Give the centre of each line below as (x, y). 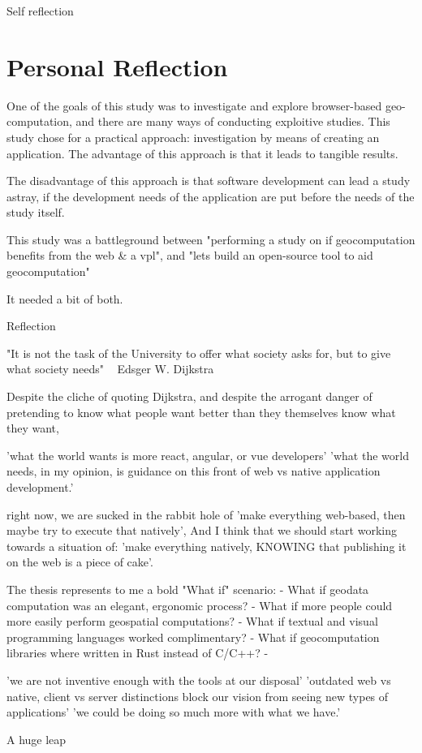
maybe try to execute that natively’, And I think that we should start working (202, 530)
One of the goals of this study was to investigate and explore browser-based (194, 105)
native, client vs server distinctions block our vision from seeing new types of (198, 696)
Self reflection (40, 11)
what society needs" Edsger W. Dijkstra (110, 369)
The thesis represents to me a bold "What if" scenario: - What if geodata (188, 589)
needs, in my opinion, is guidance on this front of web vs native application (194, 471)
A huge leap (37, 739)
